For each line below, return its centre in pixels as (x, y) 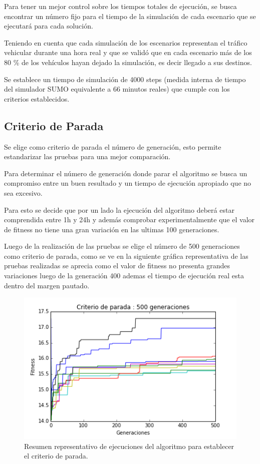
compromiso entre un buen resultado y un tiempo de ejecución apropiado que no (128, 183)
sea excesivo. (23, 192)
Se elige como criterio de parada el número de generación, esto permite (113, 146)
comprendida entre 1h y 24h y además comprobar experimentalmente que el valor (129, 219)
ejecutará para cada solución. (49, 26)
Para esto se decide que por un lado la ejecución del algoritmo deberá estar (119, 209)
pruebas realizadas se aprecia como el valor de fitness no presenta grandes (117, 266)
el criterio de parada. (56, 456)
